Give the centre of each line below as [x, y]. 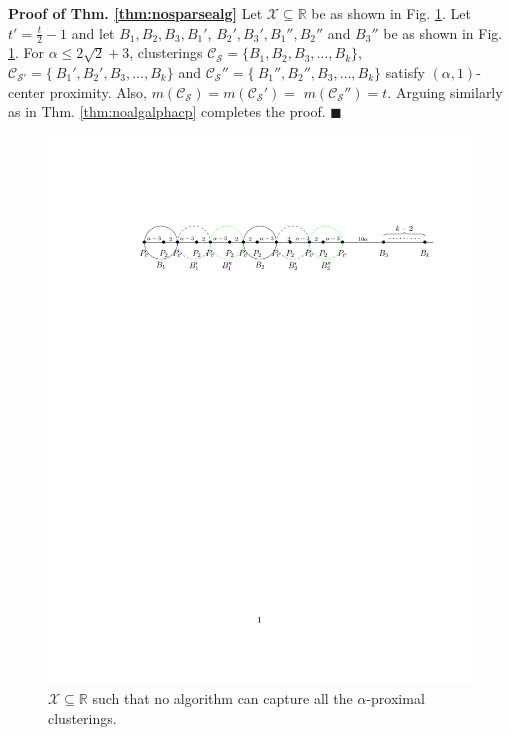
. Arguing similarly [445, 91]
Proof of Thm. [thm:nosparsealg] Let [135, 13]
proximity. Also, [98, 91]
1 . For [26, 52]
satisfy [405, 72]
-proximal [395, 698]
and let [93, 32]
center [26, 91]
